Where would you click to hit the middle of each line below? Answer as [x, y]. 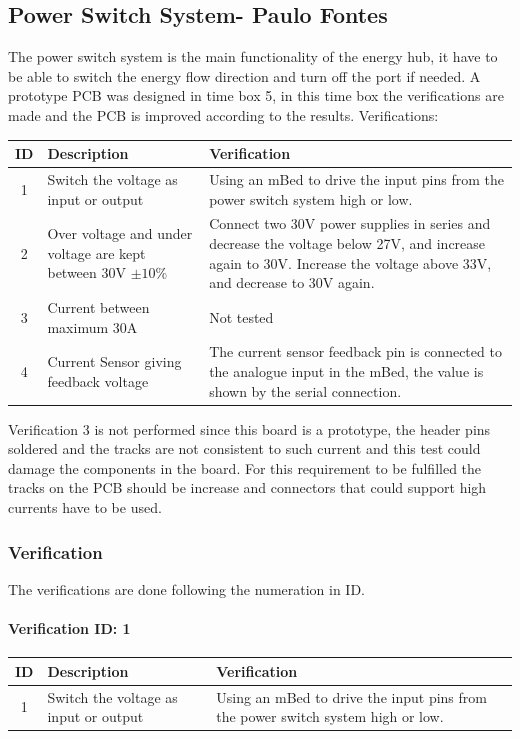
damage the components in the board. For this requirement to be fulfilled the [245, 467]
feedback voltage [98, 380]
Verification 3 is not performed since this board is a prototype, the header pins [249, 428]
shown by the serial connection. [305, 390]
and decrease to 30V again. [292, 282]
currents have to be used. [85, 507]
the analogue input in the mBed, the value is [346, 371]
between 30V [86, 272]
